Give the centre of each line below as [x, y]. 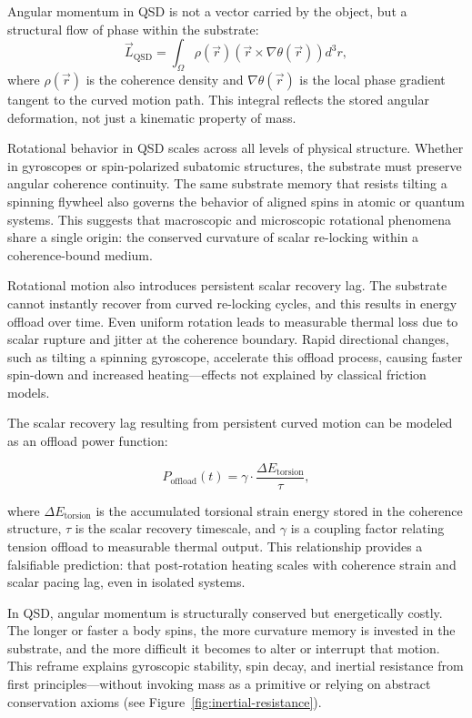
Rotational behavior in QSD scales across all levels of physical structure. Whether [236, 148]
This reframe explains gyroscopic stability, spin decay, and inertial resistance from [236, 666]
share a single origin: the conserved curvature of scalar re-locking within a [213, 237]
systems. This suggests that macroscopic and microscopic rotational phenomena [230, 219]
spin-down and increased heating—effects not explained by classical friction [217, 374]
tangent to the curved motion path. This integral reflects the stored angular [218, 99]
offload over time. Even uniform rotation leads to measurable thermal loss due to [233, 321]
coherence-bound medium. [80, 254]
